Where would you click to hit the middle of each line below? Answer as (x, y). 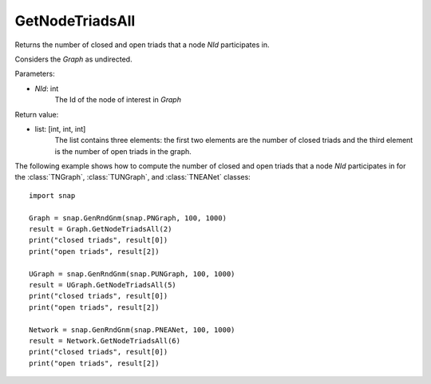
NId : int (47, 89)
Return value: (37, 114)
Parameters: (35, 74)
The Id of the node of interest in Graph (118, 100)
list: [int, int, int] (60, 129)
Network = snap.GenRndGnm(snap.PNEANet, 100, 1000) (132, 330)
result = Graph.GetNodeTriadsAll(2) (101, 229)
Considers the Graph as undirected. (73, 59)
